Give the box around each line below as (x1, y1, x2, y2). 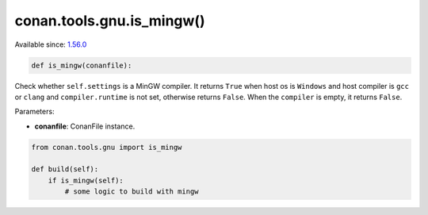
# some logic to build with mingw (64, 187, 199, 196)
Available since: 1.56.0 (14, 40, 87, 49)
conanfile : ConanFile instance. (34, 121, 136, 131)
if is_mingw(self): (48, 175, 124, 185)
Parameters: (14, 107, 55, 117)
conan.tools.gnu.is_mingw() (14, 12, 205, 29)
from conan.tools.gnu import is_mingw (31, 143, 182, 152)
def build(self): (31, 165, 99, 174)
